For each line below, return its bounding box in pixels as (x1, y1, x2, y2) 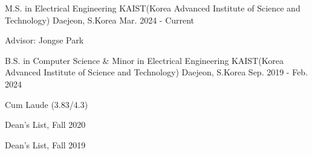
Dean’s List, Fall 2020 (5, 118, 86, 131)
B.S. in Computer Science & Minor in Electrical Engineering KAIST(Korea (5, 54, 284, 66)
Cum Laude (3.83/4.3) (5, 98, 88, 110)
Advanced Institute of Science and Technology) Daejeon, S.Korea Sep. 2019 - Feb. (5, 66, 308, 78)
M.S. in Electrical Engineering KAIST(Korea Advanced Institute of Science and (5, 2, 301, 14)
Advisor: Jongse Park (5, 34, 84, 46)
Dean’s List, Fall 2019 (5, 138, 86, 151)
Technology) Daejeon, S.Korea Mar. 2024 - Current (5, 13, 195, 26)
